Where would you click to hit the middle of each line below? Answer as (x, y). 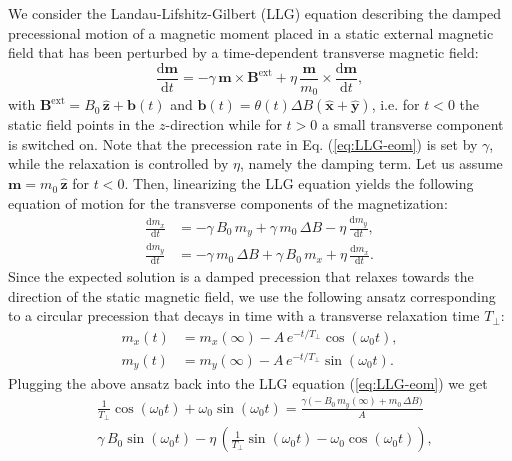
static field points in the (81, 124)
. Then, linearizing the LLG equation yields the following (299, 183)
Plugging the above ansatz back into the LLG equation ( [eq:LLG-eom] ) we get (248, 382)
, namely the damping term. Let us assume (371, 163)
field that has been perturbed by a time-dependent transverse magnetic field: (243, 52)
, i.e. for (395, 104)
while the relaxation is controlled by (118, 163)
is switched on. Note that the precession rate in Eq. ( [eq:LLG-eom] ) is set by (243, 143)
